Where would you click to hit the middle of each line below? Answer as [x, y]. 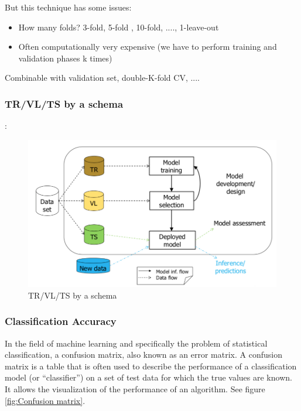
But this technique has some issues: [68, 7]
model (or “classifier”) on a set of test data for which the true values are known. [148, 377]
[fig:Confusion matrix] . [45, 400]
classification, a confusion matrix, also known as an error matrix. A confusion [143, 355]
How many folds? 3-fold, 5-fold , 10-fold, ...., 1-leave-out [119, 27]
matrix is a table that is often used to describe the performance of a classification [151, 366]
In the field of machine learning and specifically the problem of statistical [136, 343]
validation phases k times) [65, 58]
